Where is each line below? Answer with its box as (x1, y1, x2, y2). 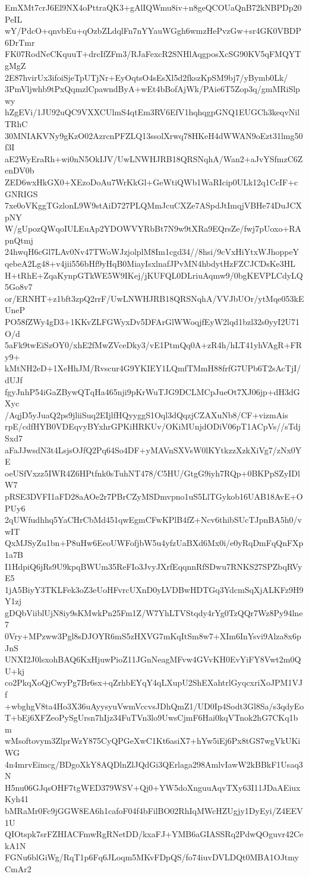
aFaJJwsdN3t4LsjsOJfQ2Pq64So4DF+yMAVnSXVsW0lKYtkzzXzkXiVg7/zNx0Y (5, 443, 302, 456)
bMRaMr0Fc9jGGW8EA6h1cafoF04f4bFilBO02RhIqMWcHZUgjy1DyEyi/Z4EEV (5, 804, 303, 816)
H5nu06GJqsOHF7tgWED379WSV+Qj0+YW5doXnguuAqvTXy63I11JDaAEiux (5, 781, 301, 793)
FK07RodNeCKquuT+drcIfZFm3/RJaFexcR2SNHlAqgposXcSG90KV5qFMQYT (5, 48, 301, 60)
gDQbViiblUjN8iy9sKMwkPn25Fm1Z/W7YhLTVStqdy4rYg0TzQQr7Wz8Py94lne (5, 606, 303, 619)
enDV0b (5, 164, 34, 176)
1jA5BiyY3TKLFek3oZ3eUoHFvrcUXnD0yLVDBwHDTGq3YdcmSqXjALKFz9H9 (5, 583, 304, 595)
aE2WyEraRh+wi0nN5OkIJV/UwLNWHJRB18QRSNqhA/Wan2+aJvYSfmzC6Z (5, 152, 303, 165)
